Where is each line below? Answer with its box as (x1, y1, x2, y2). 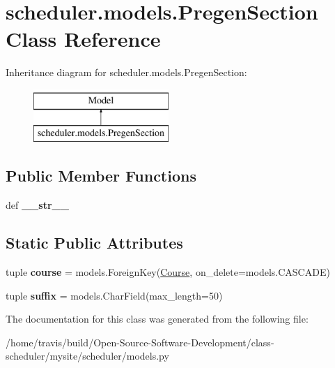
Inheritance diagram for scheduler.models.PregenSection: (6, 65, 247, 80)
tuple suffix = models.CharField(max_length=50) (6, 288, 223, 302)
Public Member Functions (6, 165, 196, 186)
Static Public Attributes (6, 232, 183, 253)
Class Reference (6, 24, 161, 53)
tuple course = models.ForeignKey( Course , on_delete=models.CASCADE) (6, 265, 330, 279)
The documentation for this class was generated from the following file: (6, 311, 309, 326)
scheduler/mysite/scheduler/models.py (6, 348, 169, 363)
